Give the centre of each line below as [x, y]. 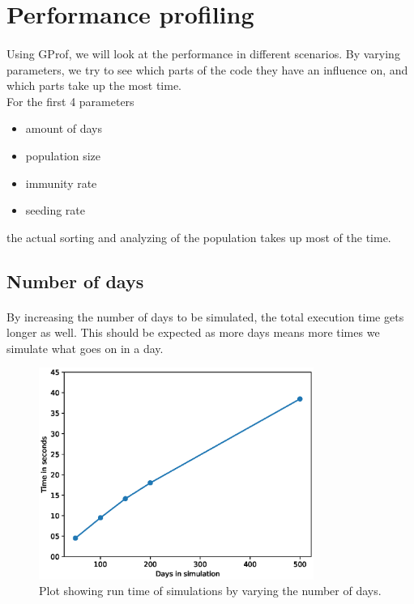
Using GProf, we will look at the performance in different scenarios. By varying [203, 53]
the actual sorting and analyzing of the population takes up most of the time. [199, 237]
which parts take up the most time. [94, 85]
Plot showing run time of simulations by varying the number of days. [210, 591]
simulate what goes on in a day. [85, 348]
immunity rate [61, 183]
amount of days [64, 128]
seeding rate [55, 210]
